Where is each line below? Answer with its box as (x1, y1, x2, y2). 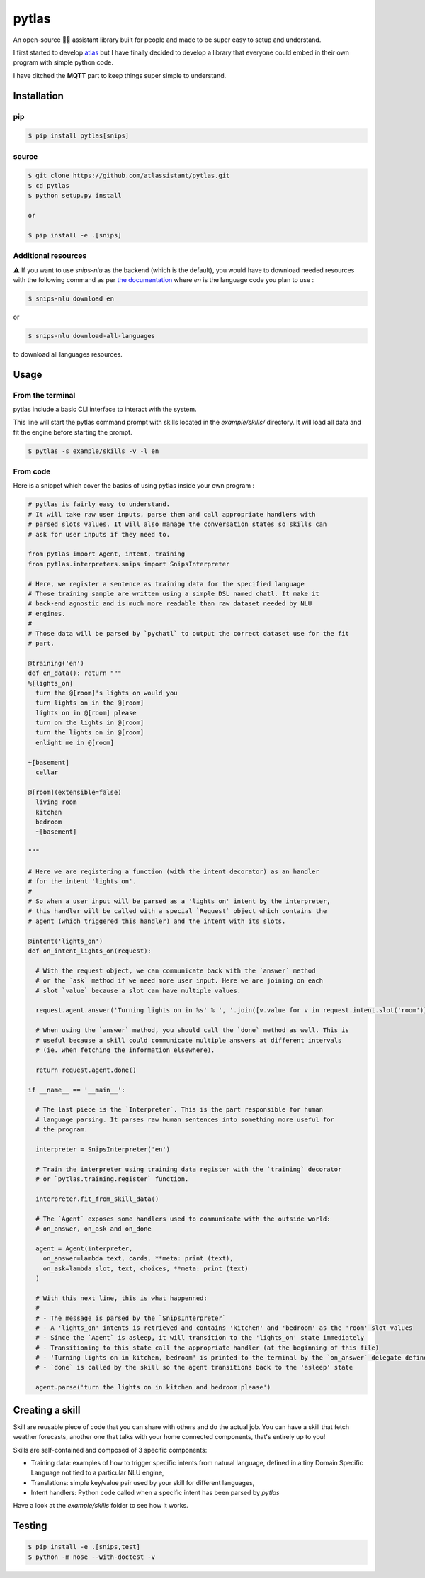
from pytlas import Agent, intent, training (28, 550, 186, 558)
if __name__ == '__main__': (28, 1085, 125, 1094)
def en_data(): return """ (28, 669, 122, 677)
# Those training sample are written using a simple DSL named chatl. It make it (28, 589, 320, 598)
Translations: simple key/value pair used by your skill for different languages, (30, 1478, 255, 1487)
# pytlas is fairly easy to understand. (28, 500, 170, 508)
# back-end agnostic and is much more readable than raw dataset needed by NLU (28, 600, 312, 608)
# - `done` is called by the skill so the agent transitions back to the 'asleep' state (35, 1363, 353, 1372)
